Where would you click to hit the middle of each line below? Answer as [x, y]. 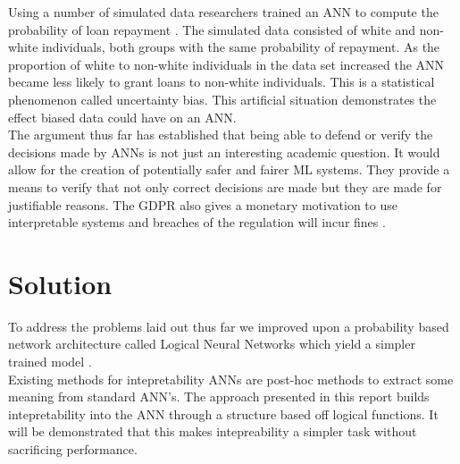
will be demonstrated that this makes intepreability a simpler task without [213, 431]
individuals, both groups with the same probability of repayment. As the [241, 47]
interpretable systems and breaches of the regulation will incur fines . [197, 222]
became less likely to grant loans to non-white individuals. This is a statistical [222, 82]
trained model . [50, 362]
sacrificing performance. [73, 449]
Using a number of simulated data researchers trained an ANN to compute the [223, 12]
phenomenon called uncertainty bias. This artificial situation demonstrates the [222, 99]
